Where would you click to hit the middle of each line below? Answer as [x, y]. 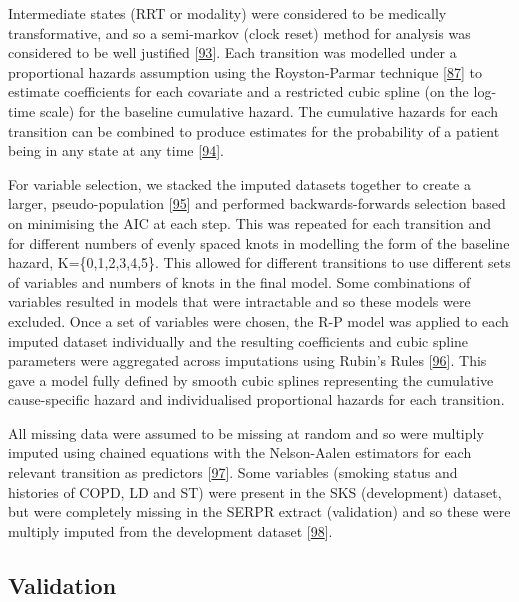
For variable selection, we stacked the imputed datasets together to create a [239, 183]
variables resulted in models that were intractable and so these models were [239, 301]
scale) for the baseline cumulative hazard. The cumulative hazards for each [268, 110]
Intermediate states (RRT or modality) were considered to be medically [227, 13]
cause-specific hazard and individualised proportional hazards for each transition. [256, 399]
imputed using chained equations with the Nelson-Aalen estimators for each [240, 452]
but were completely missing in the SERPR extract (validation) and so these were [259, 511]
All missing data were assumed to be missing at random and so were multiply [246, 432]
